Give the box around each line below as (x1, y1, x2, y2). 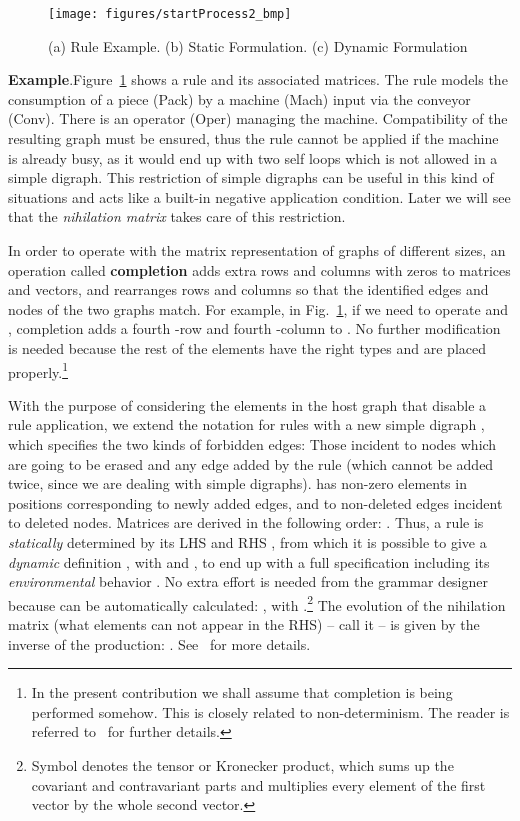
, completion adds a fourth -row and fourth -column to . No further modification (8, 318, 501, 339)
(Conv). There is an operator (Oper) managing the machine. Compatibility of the (8, 108, 508, 129)
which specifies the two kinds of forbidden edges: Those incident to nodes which (8, 434, 497, 454)
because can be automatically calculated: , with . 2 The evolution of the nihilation (8, 591, 506, 615)
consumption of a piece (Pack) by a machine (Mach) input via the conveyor (8, 88, 471, 109)
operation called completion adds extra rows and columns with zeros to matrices (8, 259, 511, 280)
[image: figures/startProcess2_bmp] (48, 7, 292, 21)
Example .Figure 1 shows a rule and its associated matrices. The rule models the (8, 69, 508, 90)
